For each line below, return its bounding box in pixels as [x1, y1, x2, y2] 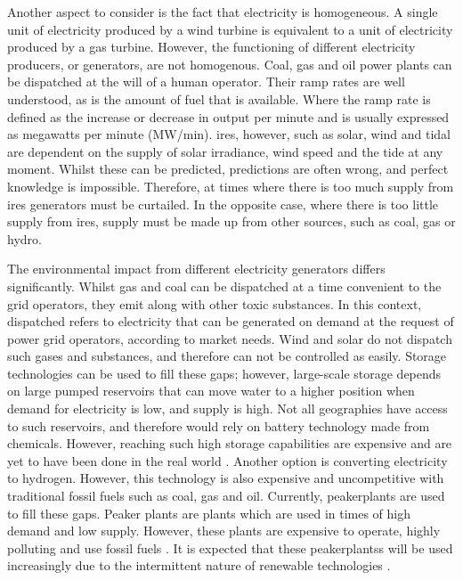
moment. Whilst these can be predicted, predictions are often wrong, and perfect [7, 159, 449, 178]
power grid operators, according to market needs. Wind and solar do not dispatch [7, 329, 452, 347]
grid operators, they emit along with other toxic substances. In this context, [7, 294, 422, 313]
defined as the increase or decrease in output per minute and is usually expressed [7, 107, 450, 126]
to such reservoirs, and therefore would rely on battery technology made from [7, 416, 430, 435]
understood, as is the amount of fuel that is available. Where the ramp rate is [7, 89, 431, 108]
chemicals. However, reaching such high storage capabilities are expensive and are [7, 434, 452, 453]
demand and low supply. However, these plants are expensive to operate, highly [7, 521, 441, 540]
